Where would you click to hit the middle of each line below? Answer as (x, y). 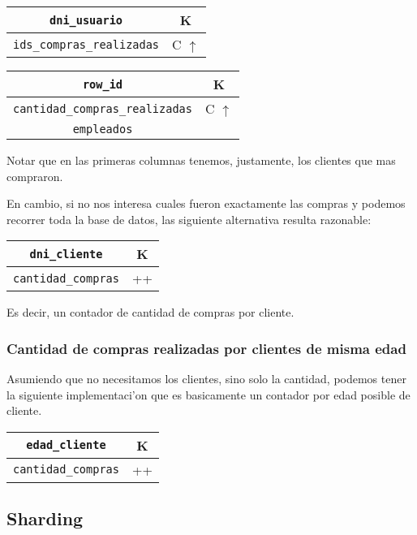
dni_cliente (66, 254)
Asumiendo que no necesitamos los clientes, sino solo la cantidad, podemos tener (206, 379)
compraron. (35, 176)
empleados (103, 129)
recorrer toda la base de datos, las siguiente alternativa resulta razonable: (189, 219)
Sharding (45, 518)
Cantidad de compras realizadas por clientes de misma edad (206, 348)
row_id (103, 84)
